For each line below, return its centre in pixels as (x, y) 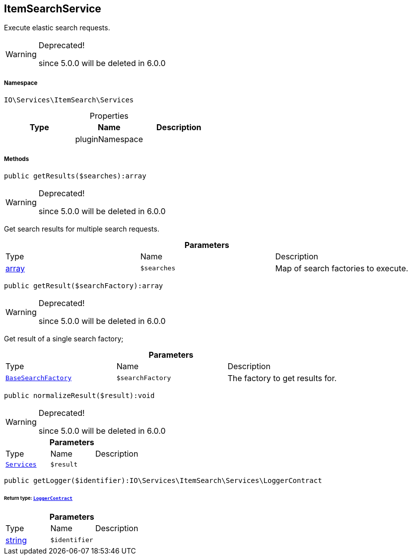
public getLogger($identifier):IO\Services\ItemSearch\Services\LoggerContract (163, 480)
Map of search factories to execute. (342, 268)
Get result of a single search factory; (64, 338)
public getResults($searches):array (75, 176)
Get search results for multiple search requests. (82, 229)
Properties (109, 116)
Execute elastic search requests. (57, 28)
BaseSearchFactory (39, 378)
